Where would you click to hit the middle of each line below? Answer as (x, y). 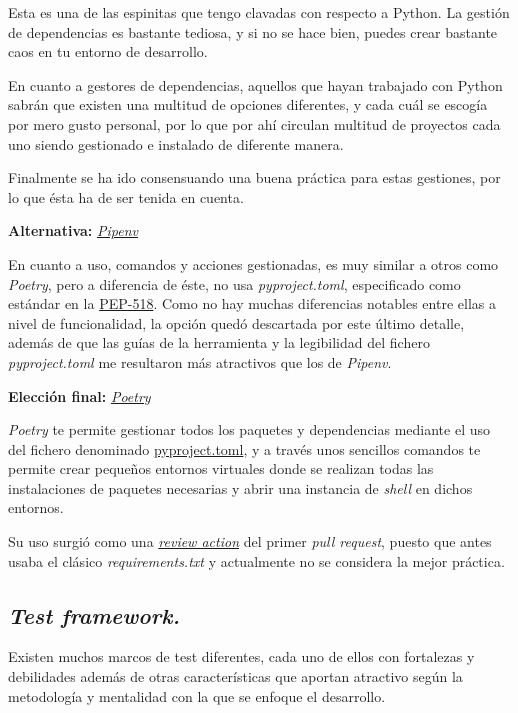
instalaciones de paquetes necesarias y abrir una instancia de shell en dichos (240, 487)
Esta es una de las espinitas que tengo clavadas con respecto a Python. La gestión (259, 12)
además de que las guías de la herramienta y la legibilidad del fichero (219, 342)
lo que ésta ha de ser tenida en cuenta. (126, 196)
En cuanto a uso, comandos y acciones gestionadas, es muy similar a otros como (253, 263)
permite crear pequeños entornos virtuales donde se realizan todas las (221, 468)
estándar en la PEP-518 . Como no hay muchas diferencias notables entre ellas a (252, 303)
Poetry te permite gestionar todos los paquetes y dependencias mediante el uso (249, 429)
